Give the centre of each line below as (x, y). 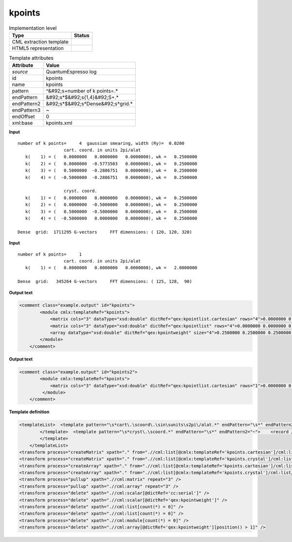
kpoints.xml (59, 123)
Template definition (29, 412)
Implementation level (33, 28)
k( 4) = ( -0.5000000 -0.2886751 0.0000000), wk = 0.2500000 (111, 177)
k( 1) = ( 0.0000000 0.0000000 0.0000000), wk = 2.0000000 (111, 268)
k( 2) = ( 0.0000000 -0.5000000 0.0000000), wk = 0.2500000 (111, 205)
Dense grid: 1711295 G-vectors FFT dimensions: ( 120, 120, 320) (105, 232)
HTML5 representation (38, 48)
